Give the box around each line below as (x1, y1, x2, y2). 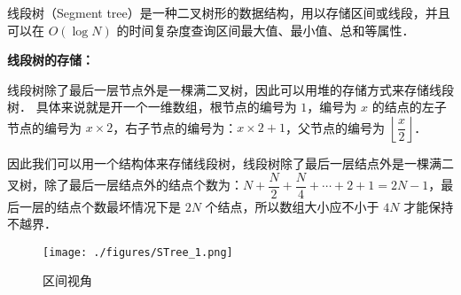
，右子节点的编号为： (113, 118, 238, 136)
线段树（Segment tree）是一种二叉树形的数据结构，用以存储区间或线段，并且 (7, 4, 450, 21)
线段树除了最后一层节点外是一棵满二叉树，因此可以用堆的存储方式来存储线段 (7, 80, 454, 98)
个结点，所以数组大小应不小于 (205, 197, 379, 215)
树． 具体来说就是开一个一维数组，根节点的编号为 (7, 97, 297, 116)
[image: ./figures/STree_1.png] (43, 245, 233, 259)
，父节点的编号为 (285, 118, 385, 136)
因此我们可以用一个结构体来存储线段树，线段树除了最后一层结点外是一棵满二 (7, 153, 454, 172)
